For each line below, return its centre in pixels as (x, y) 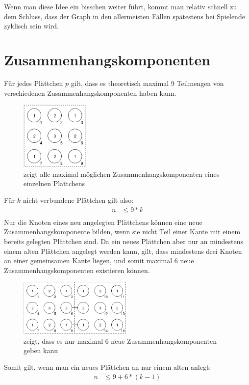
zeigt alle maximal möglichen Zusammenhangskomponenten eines (122, 174)
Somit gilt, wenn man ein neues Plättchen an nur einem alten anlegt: (108, 367)
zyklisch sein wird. (31, 26)
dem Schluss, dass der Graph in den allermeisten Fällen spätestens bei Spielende (124, 16)
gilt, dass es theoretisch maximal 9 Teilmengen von (147, 83)
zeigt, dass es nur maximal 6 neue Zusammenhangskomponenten (120, 341)
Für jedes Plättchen (34, 83)
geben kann (41, 350)
